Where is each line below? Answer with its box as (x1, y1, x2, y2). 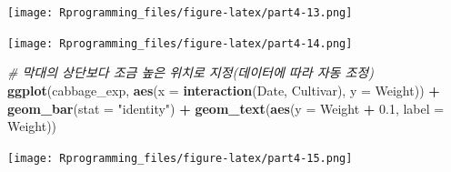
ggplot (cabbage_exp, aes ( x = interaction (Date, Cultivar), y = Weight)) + (7, 80, 440, 99)
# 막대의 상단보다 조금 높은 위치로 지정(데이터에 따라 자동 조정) (7, 63, 374, 82)
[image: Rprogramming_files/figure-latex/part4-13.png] (7, 6, 353, 19)
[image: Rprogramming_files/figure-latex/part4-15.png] (7, 151, 353, 165)
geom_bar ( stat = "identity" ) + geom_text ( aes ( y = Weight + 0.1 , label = (7, 98, 445, 117)
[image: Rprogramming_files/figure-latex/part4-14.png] (7, 36, 353, 50)
